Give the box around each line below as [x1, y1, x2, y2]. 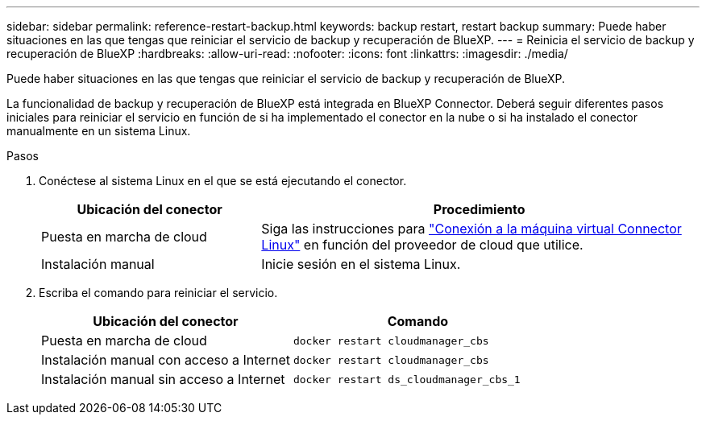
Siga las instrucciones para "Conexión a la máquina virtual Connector [261, 221, 682, 237]
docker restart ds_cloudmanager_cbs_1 [293, 373, 521, 386]
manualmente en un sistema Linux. [6, 124, 191, 138]
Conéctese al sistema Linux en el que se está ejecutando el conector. [39, 174, 407, 188]
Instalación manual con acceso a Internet [41, 352, 290, 368]
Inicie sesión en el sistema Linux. [261, 256, 461, 272]
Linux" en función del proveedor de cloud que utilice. [261, 237, 583, 253]
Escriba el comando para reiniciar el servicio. [39, 286, 278, 299]
